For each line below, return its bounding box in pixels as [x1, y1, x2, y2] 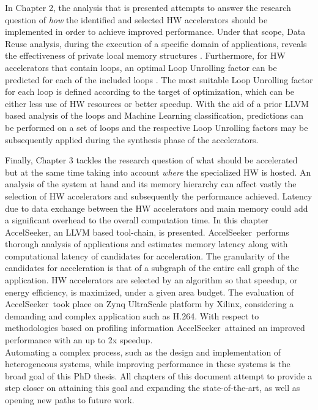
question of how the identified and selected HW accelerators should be [5, 13, 268, 26]
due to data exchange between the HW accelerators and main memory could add [5, 201, 308, 214]
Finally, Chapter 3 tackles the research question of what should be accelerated [5, 154, 298, 166]
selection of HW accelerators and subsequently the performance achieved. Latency [5, 189, 312, 202]
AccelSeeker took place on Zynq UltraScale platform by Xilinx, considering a [5, 297, 294, 310]
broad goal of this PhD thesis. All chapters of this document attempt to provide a [5, 369, 312, 382]
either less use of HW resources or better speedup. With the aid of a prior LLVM [5, 97, 309, 110]
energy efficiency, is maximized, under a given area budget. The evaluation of [5, 285, 294, 298]
